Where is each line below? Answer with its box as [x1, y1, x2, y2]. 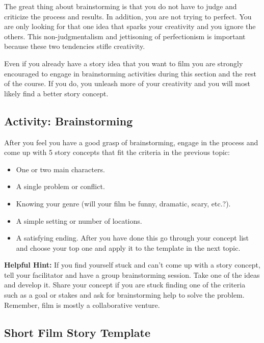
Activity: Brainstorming [4, 113, 133, 128]
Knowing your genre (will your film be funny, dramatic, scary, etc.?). [16, 198, 231, 208]
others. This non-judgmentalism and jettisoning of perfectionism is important [4, 31, 246, 41]
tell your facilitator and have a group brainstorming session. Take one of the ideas [4, 269, 260, 280]
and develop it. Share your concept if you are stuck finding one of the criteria [4, 279, 246, 290]
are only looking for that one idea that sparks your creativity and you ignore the [4, 21, 256, 32]
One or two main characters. [16, 164, 105, 174]
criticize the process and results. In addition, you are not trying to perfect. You [4, 11, 252, 21]
